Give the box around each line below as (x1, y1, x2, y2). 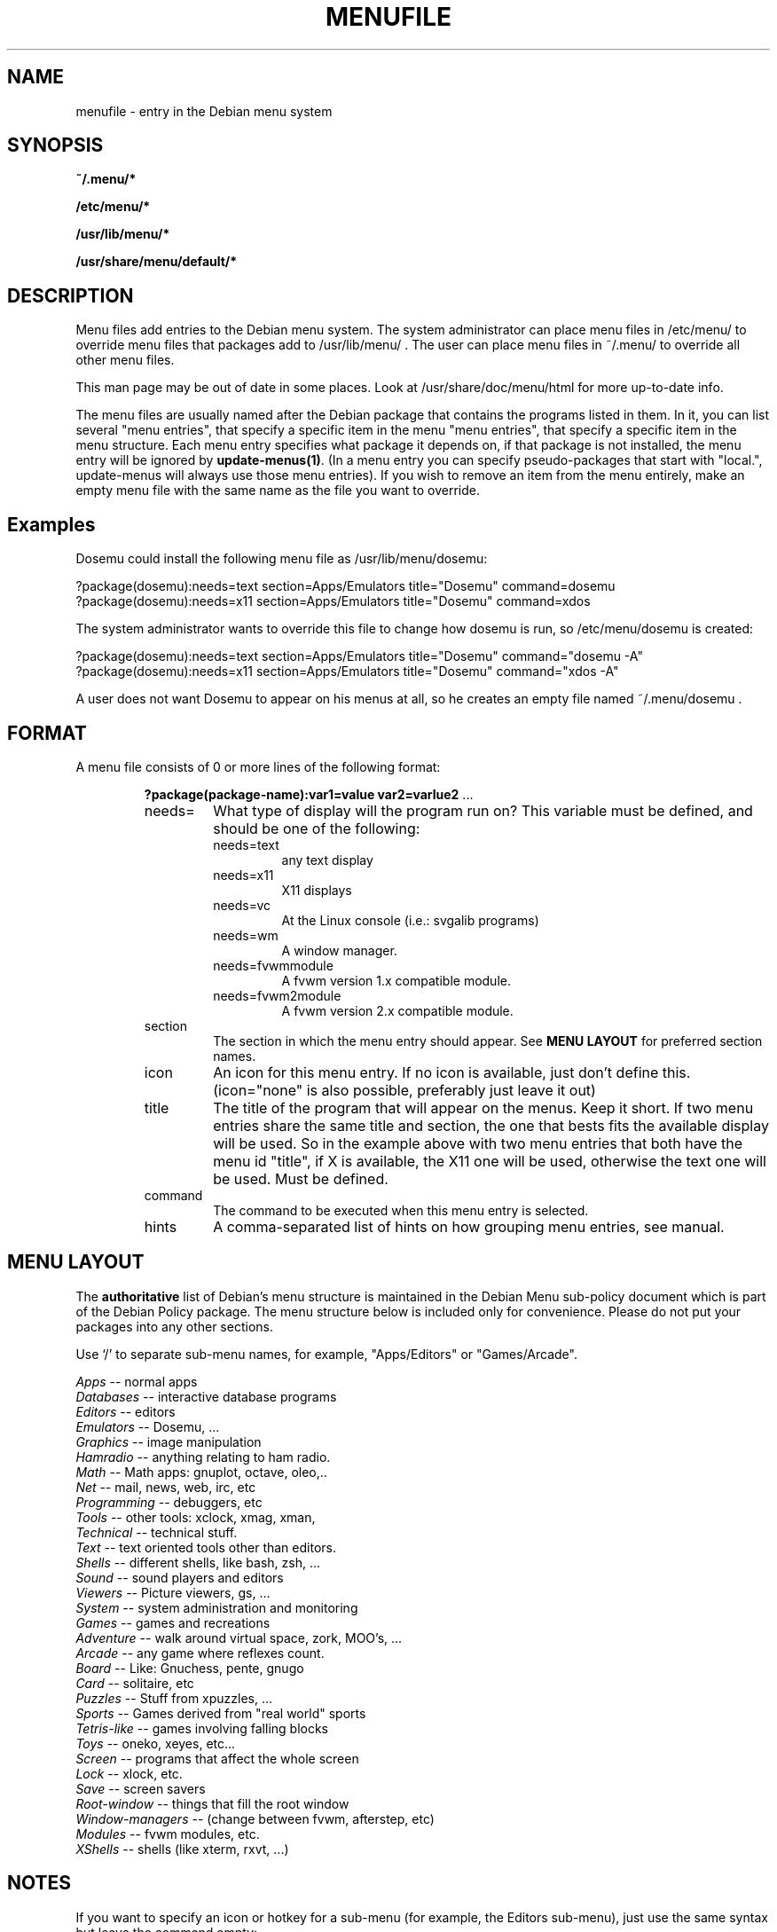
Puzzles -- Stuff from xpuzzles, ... (75, 1690, 273, 1706)
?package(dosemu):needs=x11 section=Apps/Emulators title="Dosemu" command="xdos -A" (75, 664, 619, 679)
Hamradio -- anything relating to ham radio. (75, 1449, 331, 1465)
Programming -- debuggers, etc (75, 1494, 263, 1510)
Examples (7, 513, 96, 536)
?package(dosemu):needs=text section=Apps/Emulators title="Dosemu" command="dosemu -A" (75, 648, 643, 664)
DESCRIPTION (7, 284, 134, 307)
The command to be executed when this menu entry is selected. (213, 1202, 589, 1218)
